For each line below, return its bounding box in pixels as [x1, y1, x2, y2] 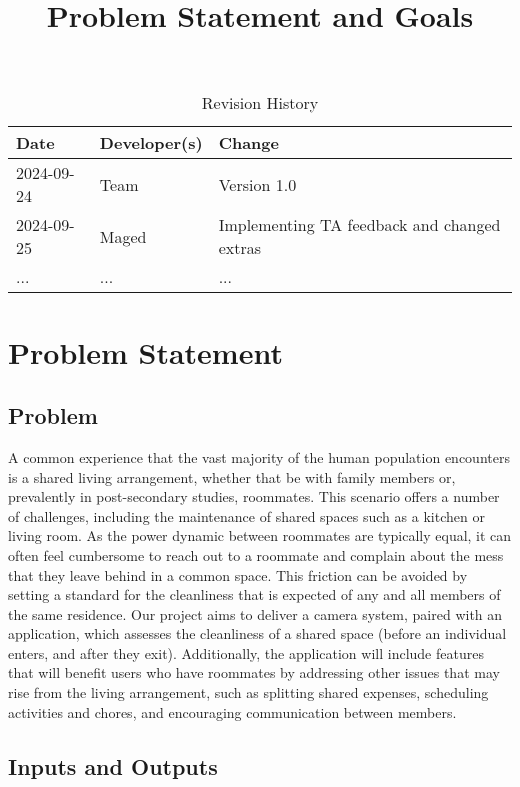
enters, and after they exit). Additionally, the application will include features [8, 642, 484, 663]
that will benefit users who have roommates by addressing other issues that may [8, 662, 500, 683]
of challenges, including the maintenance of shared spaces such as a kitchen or [8, 505, 485, 526]
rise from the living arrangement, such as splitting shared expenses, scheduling [8, 682, 489, 703]
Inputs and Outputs [8, 750, 218, 781]
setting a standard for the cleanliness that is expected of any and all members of [8, 584, 501, 605]
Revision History [201, 91, 319, 115]
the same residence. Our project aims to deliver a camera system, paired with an [8, 603, 503, 624]
